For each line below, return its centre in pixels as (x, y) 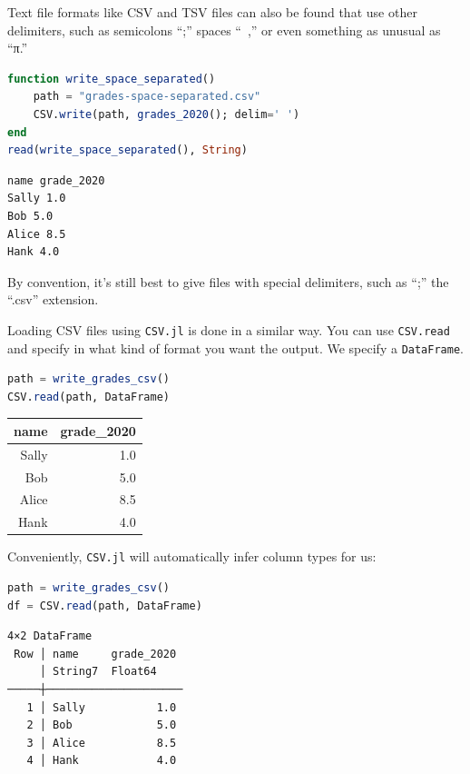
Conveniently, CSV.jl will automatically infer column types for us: (192, 556)
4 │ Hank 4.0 (102, 761)
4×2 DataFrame (50, 636)
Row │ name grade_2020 (95, 654)
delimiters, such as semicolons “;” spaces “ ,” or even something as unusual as (224, 30)
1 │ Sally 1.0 (102, 707)
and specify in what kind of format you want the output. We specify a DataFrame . (235, 347)
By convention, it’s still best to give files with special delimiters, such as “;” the (228, 281)
